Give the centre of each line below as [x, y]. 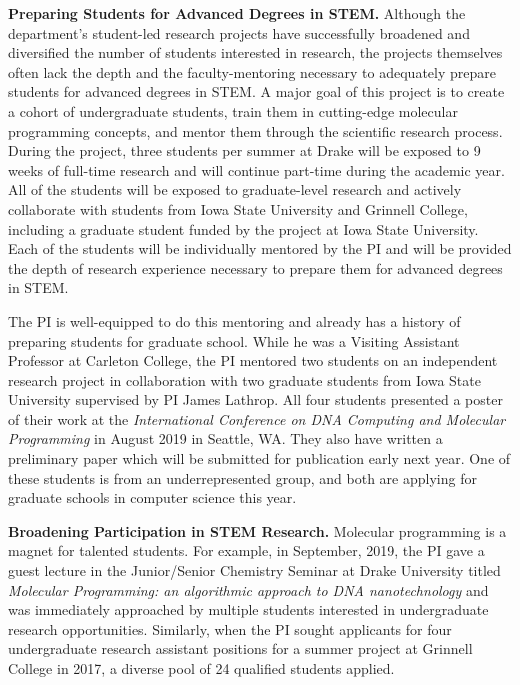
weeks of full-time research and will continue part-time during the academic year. [256, 169]
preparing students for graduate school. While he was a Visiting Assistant [234, 340]
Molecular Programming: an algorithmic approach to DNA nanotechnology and [248, 589]
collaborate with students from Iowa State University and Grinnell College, [238, 208]
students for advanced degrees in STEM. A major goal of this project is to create [256, 91]
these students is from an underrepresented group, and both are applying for [242, 477]
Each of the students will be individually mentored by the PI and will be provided [260, 248]
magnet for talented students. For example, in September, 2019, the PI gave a [246, 550]
